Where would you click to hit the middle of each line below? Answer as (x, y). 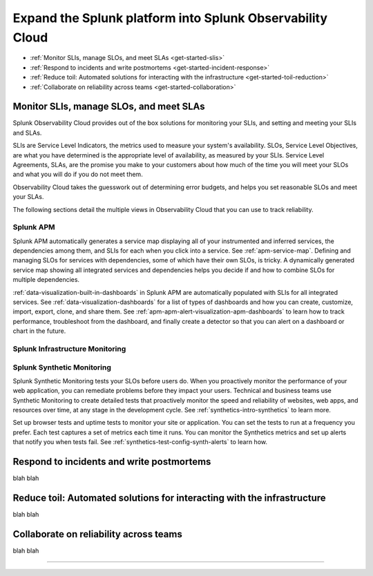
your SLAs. (28, 197)
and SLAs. (27, 133)
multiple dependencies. (46, 280)
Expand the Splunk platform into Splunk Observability (170, 18)
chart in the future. (39, 331)
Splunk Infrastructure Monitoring (69, 349)
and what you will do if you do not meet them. (78, 174)
